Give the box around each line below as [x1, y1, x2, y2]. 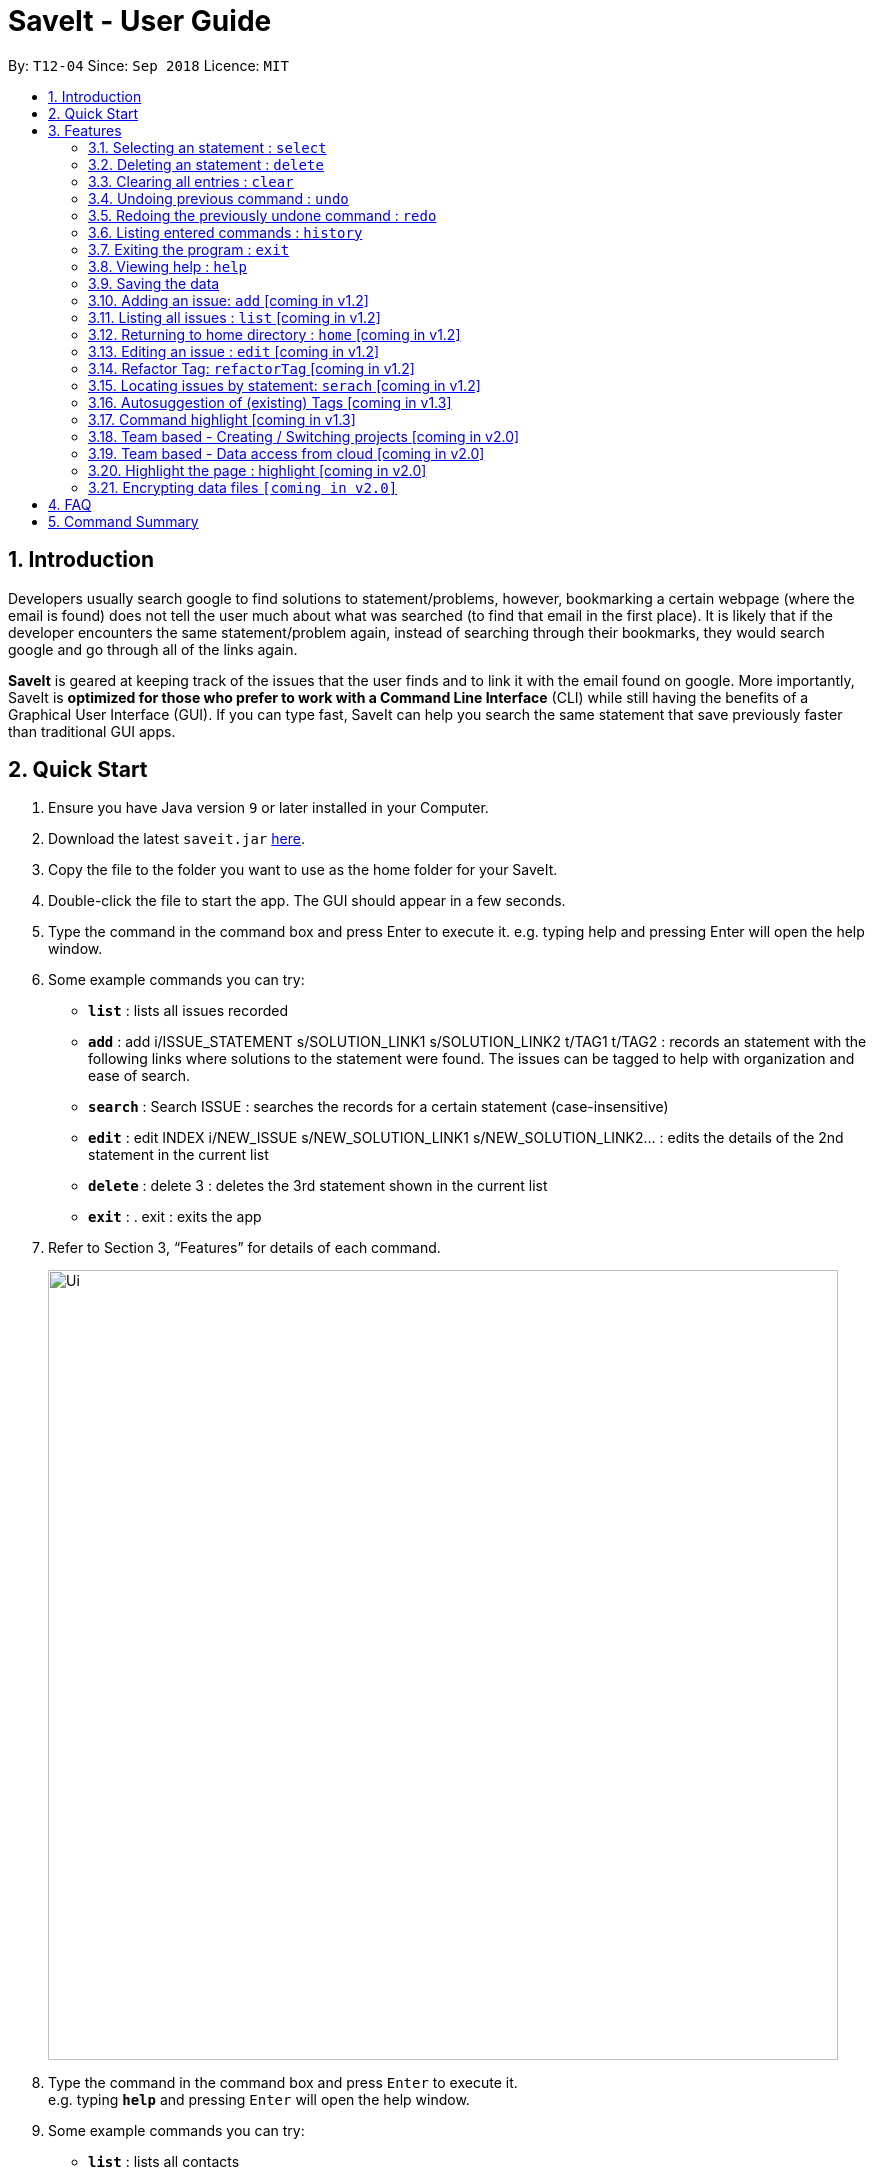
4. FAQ [48, 495, 92, 513]
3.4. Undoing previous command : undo [88, 189, 349, 207]
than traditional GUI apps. [8, 722, 176, 740]
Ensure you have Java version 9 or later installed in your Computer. [48, 799, 489, 817]
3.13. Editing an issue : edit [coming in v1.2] [88, 342, 380, 360]
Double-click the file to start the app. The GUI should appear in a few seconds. [48, 892, 566, 910]
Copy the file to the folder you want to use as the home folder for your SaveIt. [48, 861, 558, 879]
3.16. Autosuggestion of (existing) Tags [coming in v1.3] [88, 393, 452, 411]
